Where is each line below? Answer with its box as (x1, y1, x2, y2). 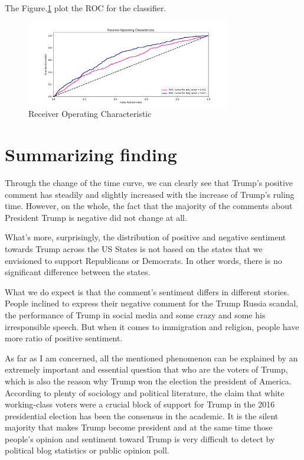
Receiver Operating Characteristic (28, 107, 152, 120)
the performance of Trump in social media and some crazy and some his (5, 308, 266, 321)
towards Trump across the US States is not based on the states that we (5, 242, 263, 255)
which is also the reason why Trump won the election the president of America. (5, 374, 292, 387)
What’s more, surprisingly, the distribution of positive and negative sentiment (5, 231, 286, 243)
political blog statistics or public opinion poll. (5, 444, 169, 456)
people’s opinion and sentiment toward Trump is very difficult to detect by (5, 432, 275, 445)
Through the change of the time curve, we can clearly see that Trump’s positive (5, 177, 293, 188)
